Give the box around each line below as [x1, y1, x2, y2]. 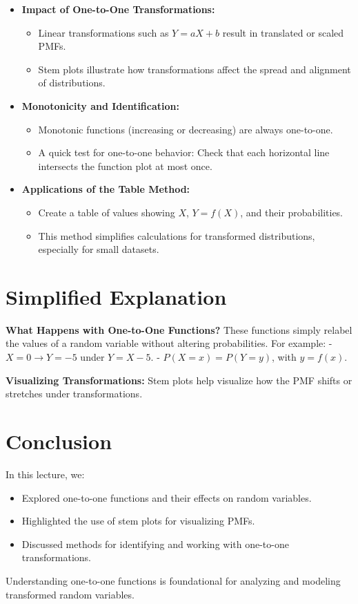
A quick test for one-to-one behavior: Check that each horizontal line [38, 145, 330, 160]
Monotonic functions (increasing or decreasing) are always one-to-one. [38, 122, 333, 136]
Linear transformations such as [38, 25, 169, 39]
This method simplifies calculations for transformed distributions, [38, 228, 315, 243]
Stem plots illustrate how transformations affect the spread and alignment [38, 62, 351, 76]
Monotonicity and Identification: [21, 98, 179, 113]
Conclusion [6, 427, 112, 455]
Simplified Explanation [6, 282, 227, 310]
